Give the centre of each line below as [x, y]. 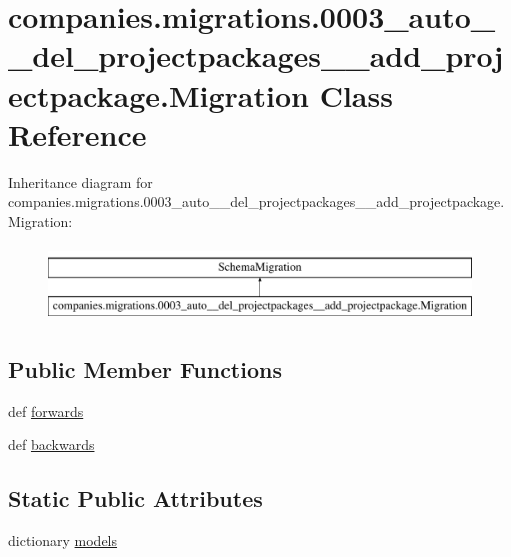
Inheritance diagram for [80, 181]
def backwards [51, 444]
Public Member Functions [145, 369]
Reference [77, 133]
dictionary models [63, 540]
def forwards [46, 410]
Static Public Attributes [135, 498]
